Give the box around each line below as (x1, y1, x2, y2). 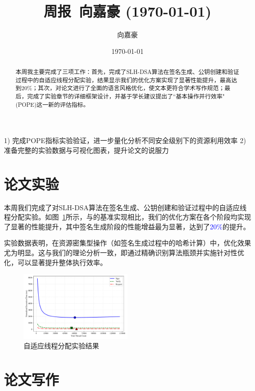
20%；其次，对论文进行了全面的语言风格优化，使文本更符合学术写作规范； (21, 84, 225, 92)
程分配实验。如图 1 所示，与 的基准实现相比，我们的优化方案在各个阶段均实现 (4, 212, 251, 222)
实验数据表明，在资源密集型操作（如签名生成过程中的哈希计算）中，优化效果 (4, 238, 251, 248)
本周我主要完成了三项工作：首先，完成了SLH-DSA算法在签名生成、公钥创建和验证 (15, 68, 239, 76)
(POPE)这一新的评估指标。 (15, 100, 89, 108)
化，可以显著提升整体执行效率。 (4, 257, 107, 267)
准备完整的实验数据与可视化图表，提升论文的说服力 (4, 145, 169, 155)
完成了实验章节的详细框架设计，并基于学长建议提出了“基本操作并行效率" (27, 92, 225, 100)
